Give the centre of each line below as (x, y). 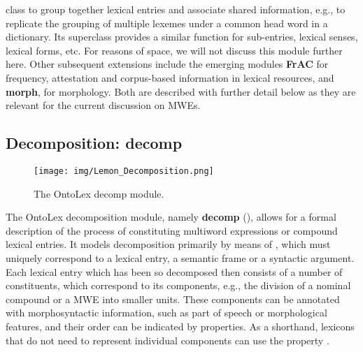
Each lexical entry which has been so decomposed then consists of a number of (174, 271)
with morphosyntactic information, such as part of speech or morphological (166, 313)
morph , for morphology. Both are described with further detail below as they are (181, 91)
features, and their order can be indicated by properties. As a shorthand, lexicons (180, 326)
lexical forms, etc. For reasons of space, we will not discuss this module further (174, 50)
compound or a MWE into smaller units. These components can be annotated (173, 299)
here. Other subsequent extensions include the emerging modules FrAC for (167, 64)
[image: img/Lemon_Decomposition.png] (124, 171)
